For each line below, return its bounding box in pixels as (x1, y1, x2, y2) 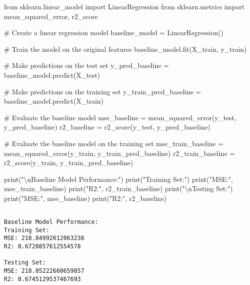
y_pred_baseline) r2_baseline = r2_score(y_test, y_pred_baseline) (4, 122, 210, 132)
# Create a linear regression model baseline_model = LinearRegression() (4, 27, 224, 38)
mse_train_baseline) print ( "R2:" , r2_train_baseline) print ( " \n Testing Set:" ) (4, 183, 233, 194)
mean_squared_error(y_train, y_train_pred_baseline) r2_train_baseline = (4, 148, 235, 158)
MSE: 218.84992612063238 (4, 235, 84, 242)
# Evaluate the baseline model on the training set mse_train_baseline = (4, 138, 224, 148)
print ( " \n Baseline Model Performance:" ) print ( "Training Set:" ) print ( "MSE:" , (4, 174, 233, 184)
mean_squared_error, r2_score (4, 11, 98, 21)
